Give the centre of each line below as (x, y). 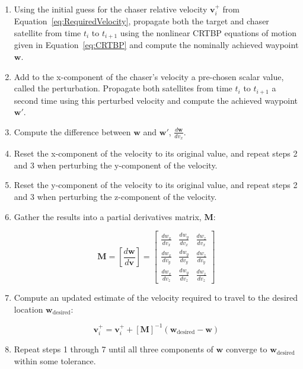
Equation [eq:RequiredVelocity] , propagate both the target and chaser (141, 21)
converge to (246, 349)
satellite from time (47, 33)
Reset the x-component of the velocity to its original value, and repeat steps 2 (156, 153)
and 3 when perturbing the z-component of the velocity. (115, 196)
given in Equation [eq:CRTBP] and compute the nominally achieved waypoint (156, 45)
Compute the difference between (72, 131)
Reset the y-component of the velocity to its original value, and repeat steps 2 (156, 185)
